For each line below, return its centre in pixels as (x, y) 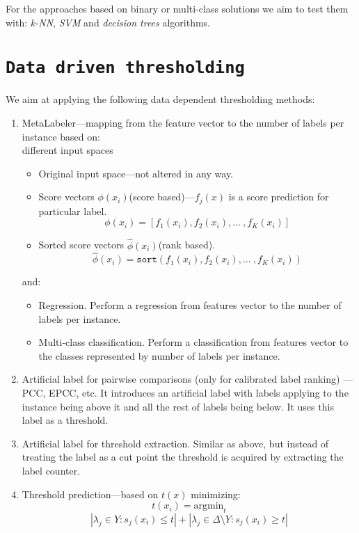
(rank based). (187, 245)
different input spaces (67, 150)
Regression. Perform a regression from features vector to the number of (190, 305)
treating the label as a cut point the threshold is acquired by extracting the (183, 457)
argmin (209, 506)
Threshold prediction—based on (90, 494)
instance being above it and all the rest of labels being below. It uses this (178, 406)
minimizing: (216, 494)
